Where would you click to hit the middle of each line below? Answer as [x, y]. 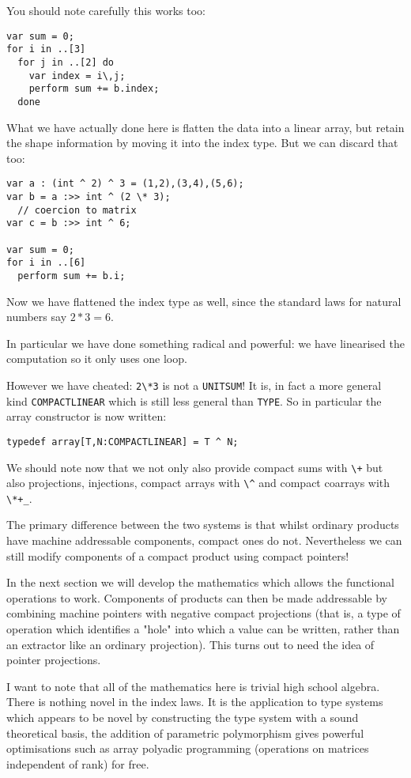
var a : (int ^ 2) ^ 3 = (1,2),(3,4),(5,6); [125, 184]
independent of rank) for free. [78, 763]
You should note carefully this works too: [106, 10]
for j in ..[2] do [66, 62]
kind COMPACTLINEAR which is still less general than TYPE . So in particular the [194, 400]
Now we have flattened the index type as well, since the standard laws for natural [204, 301]
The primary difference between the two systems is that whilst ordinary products [203, 525]
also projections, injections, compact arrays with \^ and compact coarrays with [198, 483]
